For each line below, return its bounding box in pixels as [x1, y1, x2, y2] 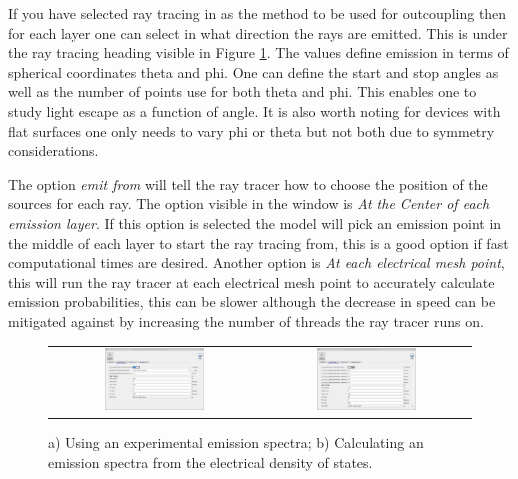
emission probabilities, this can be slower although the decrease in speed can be [8, 291, 496, 312]
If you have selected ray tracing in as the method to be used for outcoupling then [8, 3, 507, 23]
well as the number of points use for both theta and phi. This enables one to [8, 81, 477, 102]
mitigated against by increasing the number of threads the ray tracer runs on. [8, 310, 484, 331]
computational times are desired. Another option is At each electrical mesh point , [8, 252, 505, 273]
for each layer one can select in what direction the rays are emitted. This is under [8, 22, 508, 43]
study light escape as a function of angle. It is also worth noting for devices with [8, 100, 501, 121]
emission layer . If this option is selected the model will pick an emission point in [8, 212, 502, 233]
